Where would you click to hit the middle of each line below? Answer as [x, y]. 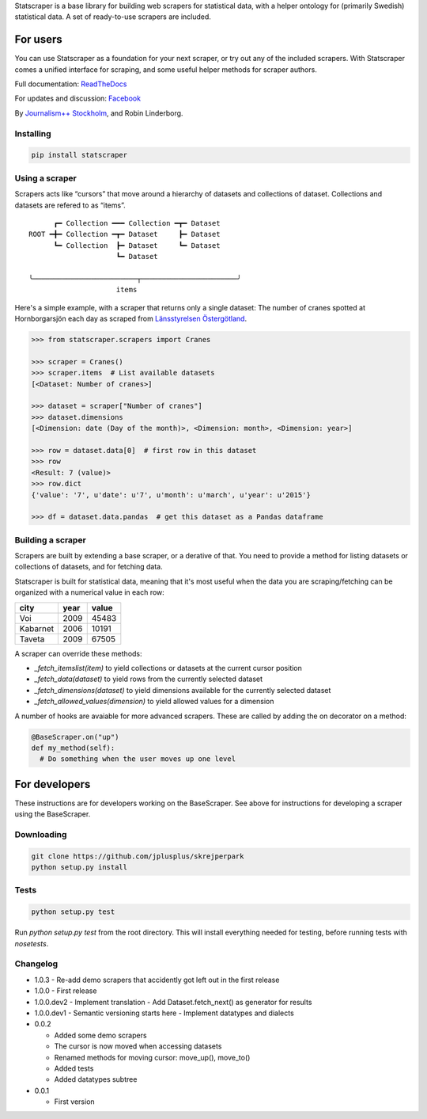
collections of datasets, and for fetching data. [89, 567]
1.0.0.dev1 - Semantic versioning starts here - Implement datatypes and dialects [164, 1013]
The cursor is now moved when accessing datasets [138, 1046]
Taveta [32, 639]
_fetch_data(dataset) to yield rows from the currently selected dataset [149, 679]
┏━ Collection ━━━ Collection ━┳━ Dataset [137, 223]
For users [38, 40]
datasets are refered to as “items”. [70, 205]
